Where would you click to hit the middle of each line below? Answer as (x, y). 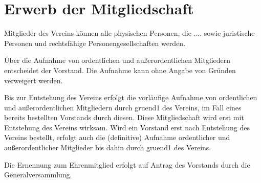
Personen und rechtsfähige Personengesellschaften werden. (95, 43)
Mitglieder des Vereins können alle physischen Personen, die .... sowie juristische (129, 33)
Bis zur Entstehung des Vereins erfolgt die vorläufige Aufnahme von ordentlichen (131, 97)
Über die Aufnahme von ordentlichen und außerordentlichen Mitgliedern (117, 60)
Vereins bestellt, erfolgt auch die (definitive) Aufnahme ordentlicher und (117, 137)
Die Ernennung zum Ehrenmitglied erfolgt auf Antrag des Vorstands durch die (127, 164)
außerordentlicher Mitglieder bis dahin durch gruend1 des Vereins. (108, 147)
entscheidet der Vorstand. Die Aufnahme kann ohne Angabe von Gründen (120, 70)
